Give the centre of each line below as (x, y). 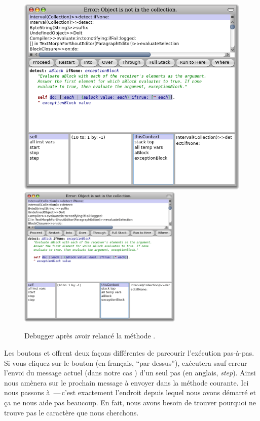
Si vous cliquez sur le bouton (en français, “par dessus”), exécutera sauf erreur (126, 362)
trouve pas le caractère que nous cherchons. (71, 412)
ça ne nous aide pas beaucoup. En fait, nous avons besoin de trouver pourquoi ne (130, 403)
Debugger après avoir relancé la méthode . (90, 336)
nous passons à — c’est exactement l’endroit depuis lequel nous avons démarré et (130, 392)
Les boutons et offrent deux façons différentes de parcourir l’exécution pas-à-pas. (129, 353)
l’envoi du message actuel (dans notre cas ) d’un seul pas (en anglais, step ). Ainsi (130, 373)
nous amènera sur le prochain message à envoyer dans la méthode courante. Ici (126, 382)
